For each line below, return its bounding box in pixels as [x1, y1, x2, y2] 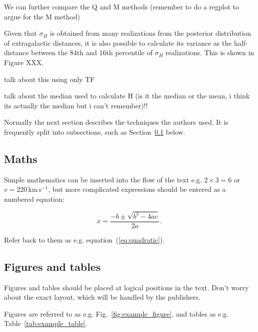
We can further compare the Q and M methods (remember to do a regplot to [4, 1, 239, 11]
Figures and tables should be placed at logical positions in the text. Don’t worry [4, 282, 249, 292]
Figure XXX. [4, 57, 44, 67]
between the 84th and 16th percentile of [31, 47, 153, 58]
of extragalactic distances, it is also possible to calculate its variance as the [4, 37, 232, 48]
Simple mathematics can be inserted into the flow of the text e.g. [4, 174, 202, 184]
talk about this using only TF [4, 74, 95, 84]
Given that [4, 28, 37, 38]
